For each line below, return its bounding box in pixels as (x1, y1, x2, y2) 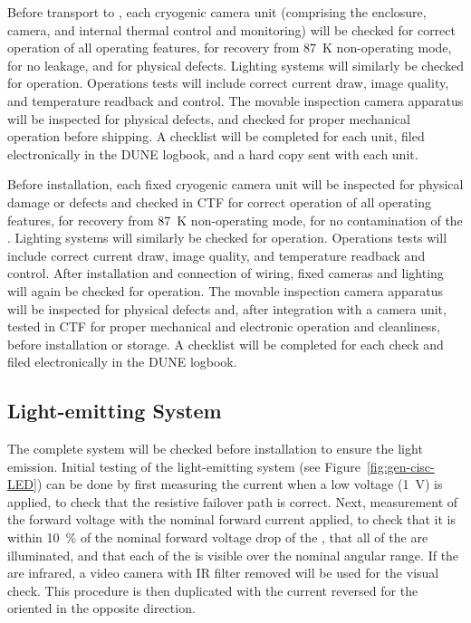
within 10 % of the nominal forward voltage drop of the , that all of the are (7, 528, 428, 547)
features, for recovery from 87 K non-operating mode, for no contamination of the (7, 210, 463, 229)
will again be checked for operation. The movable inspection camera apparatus (7, 281, 443, 300)
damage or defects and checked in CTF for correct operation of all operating (7, 192, 431, 211)
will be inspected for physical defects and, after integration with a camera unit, (7, 299, 447, 318)
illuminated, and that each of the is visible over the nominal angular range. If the (7, 545, 459, 564)
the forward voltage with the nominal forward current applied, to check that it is (7, 510, 456, 529)
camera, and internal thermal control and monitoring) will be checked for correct (7, 20, 456, 39)
